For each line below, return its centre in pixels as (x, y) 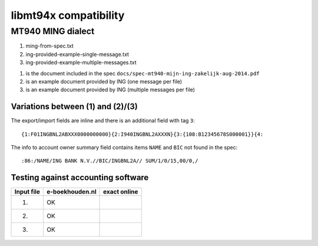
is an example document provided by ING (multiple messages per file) (110, 90)
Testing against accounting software (80, 177)
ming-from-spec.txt (49, 46)
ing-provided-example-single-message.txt (77, 54)
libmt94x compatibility (68, 15)
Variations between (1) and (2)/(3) (74, 107)
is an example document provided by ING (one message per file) (104, 81)
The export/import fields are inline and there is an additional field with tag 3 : (103, 121)
